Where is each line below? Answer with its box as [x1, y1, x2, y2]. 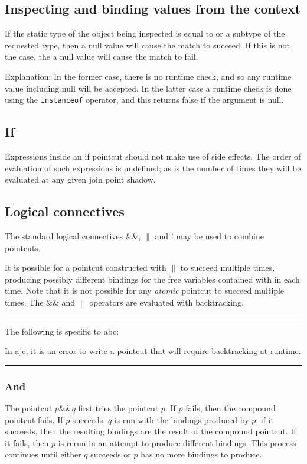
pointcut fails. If [5, 413, 63, 426]
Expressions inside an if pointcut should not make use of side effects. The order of [5, 150, 301, 163]
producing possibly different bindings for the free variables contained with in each [5, 272, 300, 285]
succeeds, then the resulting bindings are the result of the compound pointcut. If [5, 425, 296, 437]
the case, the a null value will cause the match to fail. [5, 50, 198, 63]
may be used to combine [176, 230, 264, 242]
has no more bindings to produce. [141, 448, 262, 460]
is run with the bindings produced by [114, 413, 249, 426]
